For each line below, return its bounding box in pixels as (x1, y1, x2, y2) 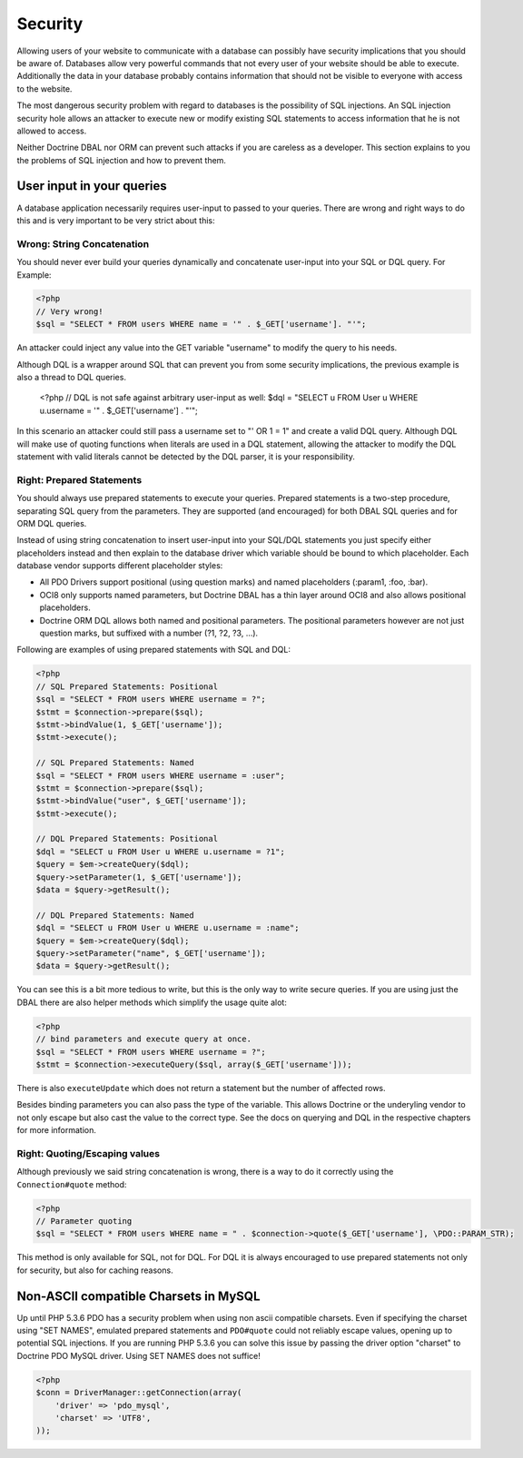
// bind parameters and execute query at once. (35, 1034, 252, 1044)
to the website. (16, 83, 73, 94)
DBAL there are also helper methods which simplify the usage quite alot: (16, 997, 288, 1008)
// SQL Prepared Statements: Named (35, 758, 194, 768)
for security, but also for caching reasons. (16, 1265, 173, 1276)
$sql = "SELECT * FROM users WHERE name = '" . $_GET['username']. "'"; (35, 319, 367, 330)
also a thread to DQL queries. (16, 372, 127, 383)
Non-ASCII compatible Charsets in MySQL (16, 1288, 261, 1304)
